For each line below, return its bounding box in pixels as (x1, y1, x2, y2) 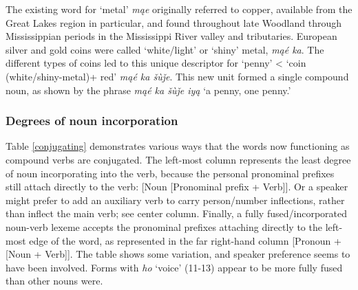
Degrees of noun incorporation (6, 112, 178, 129)
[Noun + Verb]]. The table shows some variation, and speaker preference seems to (6, 247, 350, 261)
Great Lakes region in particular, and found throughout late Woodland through (6, 15, 341, 30)
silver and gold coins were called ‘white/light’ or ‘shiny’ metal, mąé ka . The (6, 42, 324, 56)
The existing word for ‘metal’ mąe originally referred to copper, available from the (6, 2, 352, 16)
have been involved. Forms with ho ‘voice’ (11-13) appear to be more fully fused (6, 260, 343, 274)
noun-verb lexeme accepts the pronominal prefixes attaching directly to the (6, 219, 322, 234)
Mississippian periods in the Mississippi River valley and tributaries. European (6, 29, 337, 43)
